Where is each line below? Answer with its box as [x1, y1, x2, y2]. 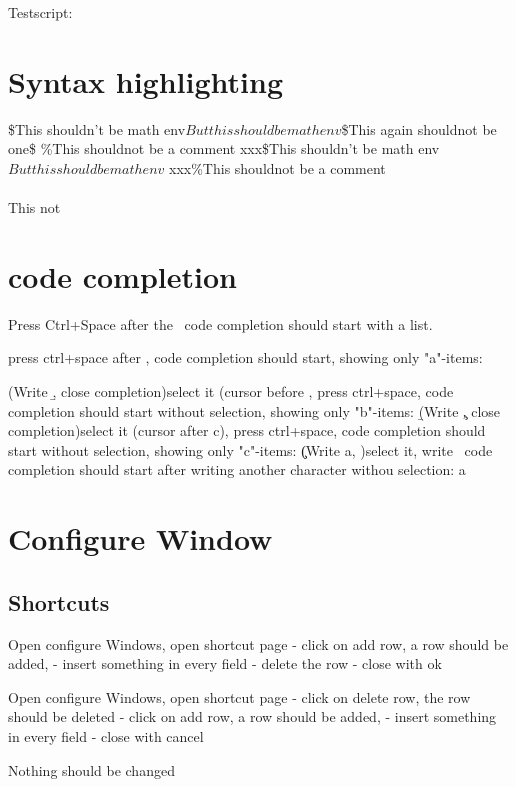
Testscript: [8, 2, 73, 22]
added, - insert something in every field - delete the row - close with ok [8, 653, 442, 674]
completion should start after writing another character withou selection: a [8, 459, 466, 480]
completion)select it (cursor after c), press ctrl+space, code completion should [8, 420, 486, 441]
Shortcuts [8, 586, 110, 617]
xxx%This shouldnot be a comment [169, 157, 386, 178]
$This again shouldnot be [341, 118, 497, 139]
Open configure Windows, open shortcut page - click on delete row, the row [8, 686, 471, 707]
